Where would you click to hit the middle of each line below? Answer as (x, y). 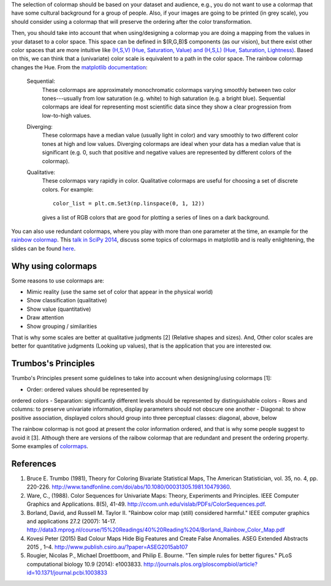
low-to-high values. (67, 115)
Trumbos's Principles (53, 364)
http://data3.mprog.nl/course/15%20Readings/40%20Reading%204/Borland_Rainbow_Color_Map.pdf (156, 530)
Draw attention (45, 318)
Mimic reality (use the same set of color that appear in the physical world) (120, 292)
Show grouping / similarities (62, 326)
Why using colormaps (54, 266)
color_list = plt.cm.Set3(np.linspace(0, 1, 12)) (129, 204)
